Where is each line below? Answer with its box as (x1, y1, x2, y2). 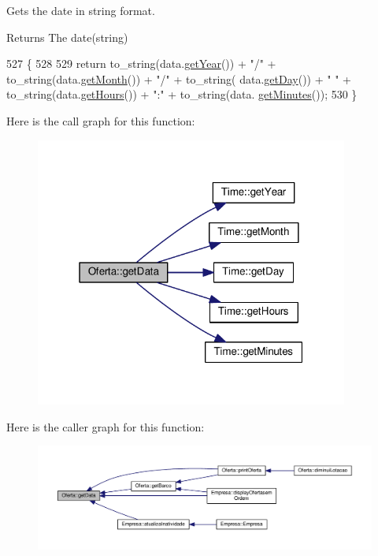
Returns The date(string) (6, 28, 128, 45)
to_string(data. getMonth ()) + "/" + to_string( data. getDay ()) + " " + (6, 70, 351, 87)
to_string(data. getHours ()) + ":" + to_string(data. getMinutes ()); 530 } (6, 86, 358, 103)
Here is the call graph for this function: (6, 112, 195, 129)
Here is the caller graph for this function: (6, 418, 205, 435)
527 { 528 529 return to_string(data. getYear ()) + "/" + (6, 55, 276, 72)
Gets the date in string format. (6, 2, 155, 18)
